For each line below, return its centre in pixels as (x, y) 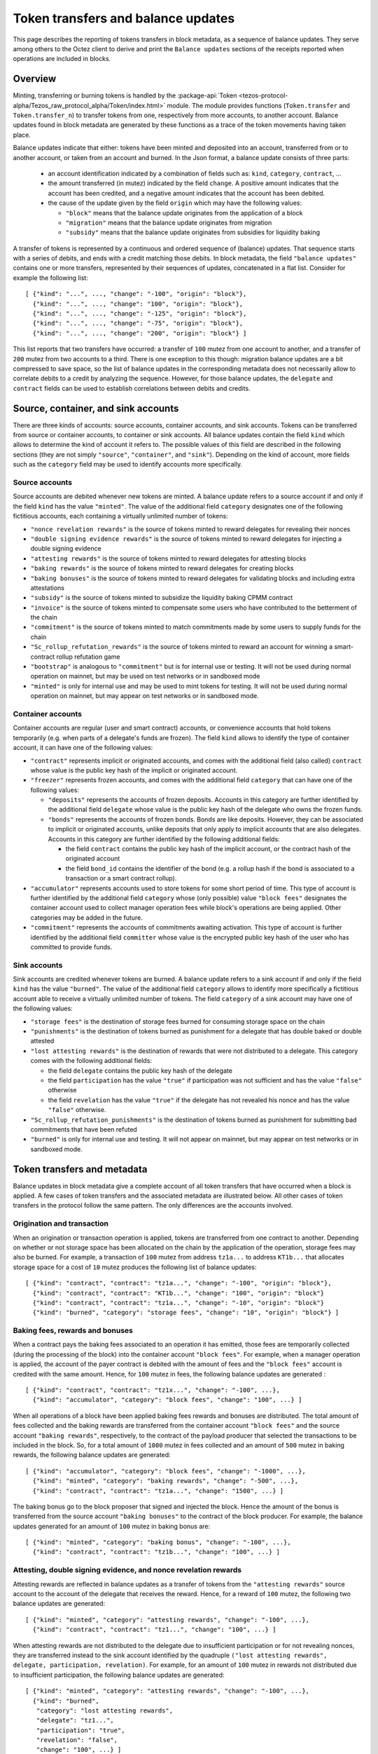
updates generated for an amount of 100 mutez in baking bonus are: (112, 1526)
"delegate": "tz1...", (75, 1720)
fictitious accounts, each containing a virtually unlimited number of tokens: (120, 516)
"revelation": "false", (77, 1740)
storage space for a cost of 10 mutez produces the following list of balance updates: (135, 1267)
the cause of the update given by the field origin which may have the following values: (175, 203)
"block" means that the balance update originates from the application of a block (184, 213)
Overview (35, 79)
